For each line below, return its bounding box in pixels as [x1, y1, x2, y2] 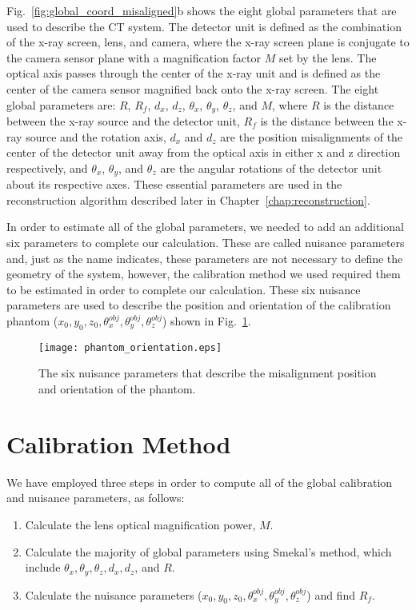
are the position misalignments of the [220, 128, 403, 145]
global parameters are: [6, 96, 116, 113]
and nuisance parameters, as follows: [6, 489, 185, 506]
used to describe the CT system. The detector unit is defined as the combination [6, 18, 402, 34]
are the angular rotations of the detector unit [160, 159, 382, 176]
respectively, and [6, 159, 88, 176]
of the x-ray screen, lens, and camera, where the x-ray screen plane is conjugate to [6, 34, 410, 50]
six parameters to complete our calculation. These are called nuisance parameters [6, 234, 405, 251]
